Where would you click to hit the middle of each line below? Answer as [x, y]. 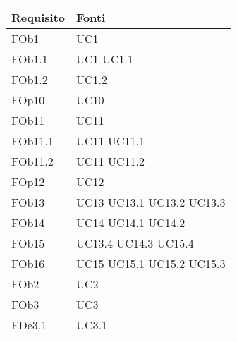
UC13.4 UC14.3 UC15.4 [135, 243]
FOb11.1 [32, 141]
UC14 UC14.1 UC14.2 [131, 222]
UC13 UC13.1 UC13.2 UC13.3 [151, 202]
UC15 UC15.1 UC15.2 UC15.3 [151, 263]
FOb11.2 [32, 161]
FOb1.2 [30, 79]
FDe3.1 [29, 325]
